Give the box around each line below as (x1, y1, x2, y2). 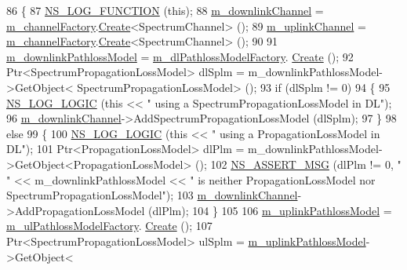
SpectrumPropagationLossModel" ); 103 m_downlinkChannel (6, 187, 298, 203)
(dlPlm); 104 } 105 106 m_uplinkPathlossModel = (148, 202, 392, 218)
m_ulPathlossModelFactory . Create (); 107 (6, 217, 213, 234)
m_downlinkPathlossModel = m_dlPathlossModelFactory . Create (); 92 (6, 48, 354, 64)
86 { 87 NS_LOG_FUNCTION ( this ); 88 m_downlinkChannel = (6, 2, 324, 18)
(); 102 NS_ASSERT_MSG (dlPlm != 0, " (195, 155, 402, 172)
